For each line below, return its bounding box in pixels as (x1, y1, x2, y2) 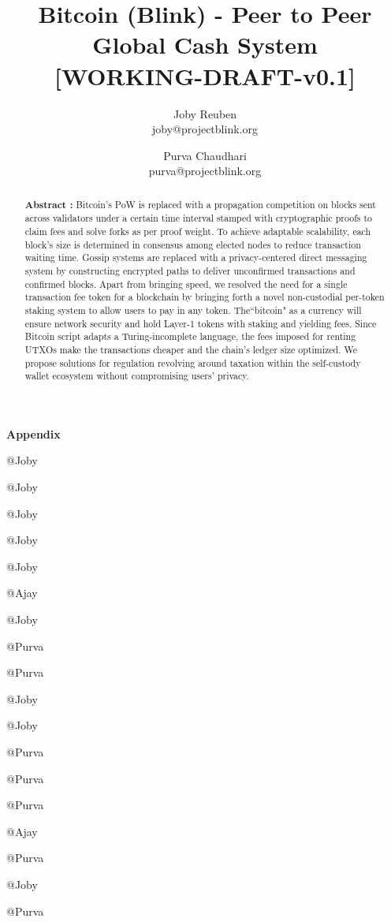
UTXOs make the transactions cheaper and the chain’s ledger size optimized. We (24, 342, 357, 356)
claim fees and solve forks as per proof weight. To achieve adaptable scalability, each (24, 224, 371, 237)
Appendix (6, 425, 61, 442)
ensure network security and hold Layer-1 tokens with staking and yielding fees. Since (24, 316, 377, 330)
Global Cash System (92, 28, 318, 61)
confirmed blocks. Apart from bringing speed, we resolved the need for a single (24, 277, 348, 290)
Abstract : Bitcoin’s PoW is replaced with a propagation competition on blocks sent (24, 197, 376, 211)
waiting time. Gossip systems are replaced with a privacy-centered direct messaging (24, 251, 367, 264)
